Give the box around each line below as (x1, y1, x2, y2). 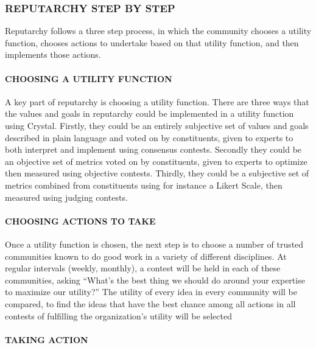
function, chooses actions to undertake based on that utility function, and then (5, 36, 299, 49)
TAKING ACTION (5, 333, 88, 346)
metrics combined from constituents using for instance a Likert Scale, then (5, 178, 283, 191)
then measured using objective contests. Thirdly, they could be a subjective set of (5, 167, 309, 179)
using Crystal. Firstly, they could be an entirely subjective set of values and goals (5, 119, 309, 131)
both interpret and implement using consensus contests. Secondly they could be (5, 143, 302, 156)
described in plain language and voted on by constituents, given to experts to (5, 131, 293, 144)
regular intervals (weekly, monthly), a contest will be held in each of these (5, 262, 281, 274)
